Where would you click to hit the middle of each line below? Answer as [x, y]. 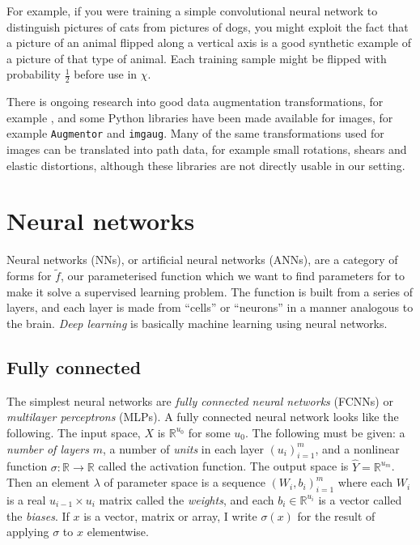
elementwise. [118, 532]
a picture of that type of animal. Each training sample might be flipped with [197, 58]
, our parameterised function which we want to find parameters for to [232, 276]
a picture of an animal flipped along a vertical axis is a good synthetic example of [209, 43]
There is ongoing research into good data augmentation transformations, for [195, 102]
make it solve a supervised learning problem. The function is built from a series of [210, 291]
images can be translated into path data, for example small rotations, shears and [207, 149]
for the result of [336, 515]
